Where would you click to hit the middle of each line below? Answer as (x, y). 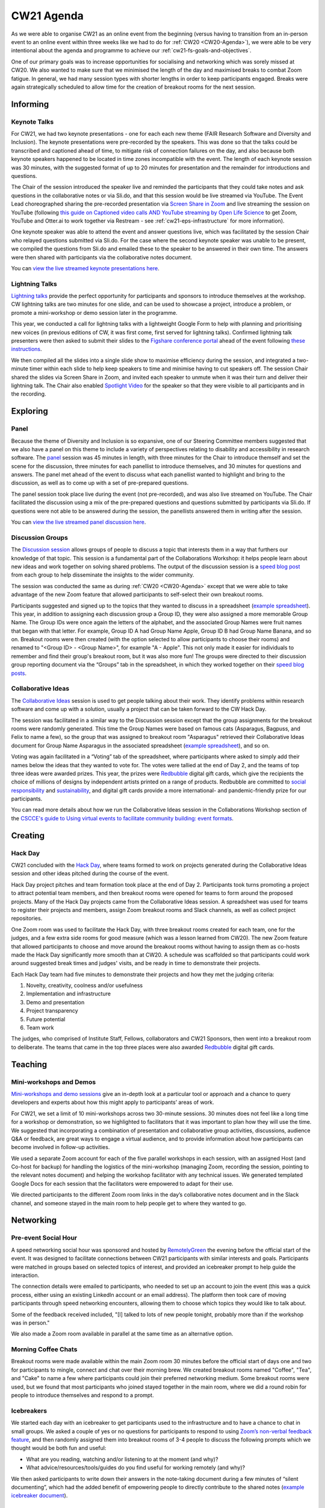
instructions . (26, 349)
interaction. (25, 1275)
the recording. (29, 394)
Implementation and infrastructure (69, 994)
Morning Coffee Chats (44, 1349)
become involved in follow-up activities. (60, 1147)
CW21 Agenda (48, 16)
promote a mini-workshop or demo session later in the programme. (94, 312)
